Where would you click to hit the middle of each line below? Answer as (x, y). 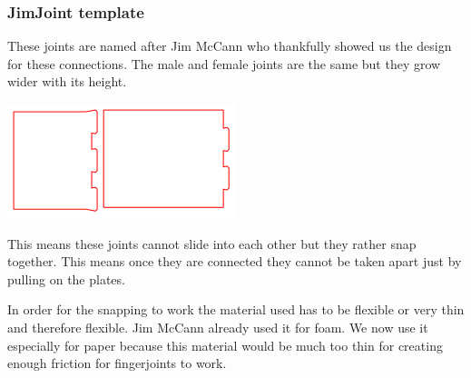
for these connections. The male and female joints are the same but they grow (224, 63)
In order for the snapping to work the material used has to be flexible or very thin (236, 309)
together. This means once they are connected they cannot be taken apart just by (235, 261)
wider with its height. (67, 81)
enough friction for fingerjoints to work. (117, 363)
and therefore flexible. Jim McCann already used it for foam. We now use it (218, 327)
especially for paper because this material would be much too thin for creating (225, 345)
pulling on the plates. (66, 279)
